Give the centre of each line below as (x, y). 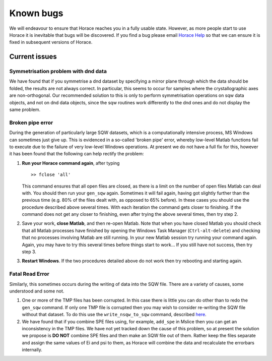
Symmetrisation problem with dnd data (58, 72)
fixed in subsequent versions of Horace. (51, 42)
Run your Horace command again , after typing (71, 163)
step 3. (29, 252)
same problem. (25, 110)
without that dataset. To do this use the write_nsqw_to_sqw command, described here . (114, 315)
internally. (32, 350)
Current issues (33, 57)
